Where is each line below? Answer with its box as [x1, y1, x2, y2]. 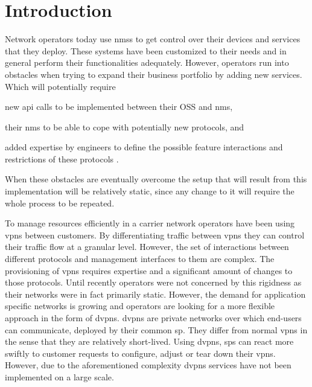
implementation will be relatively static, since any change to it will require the [5, 185, 294, 197]
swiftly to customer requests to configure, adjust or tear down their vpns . [5, 347, 276, 359]
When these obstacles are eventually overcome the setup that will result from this [5, 173, 307, 185]
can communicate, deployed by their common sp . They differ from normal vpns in [5, 323, 308, 336]
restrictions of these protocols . [5, 152, 119, 165]
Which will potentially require [5, 80, 116, 92]
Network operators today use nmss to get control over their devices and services [5, 33, 301, 45]
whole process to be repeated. [5, 196, 115, 209]
